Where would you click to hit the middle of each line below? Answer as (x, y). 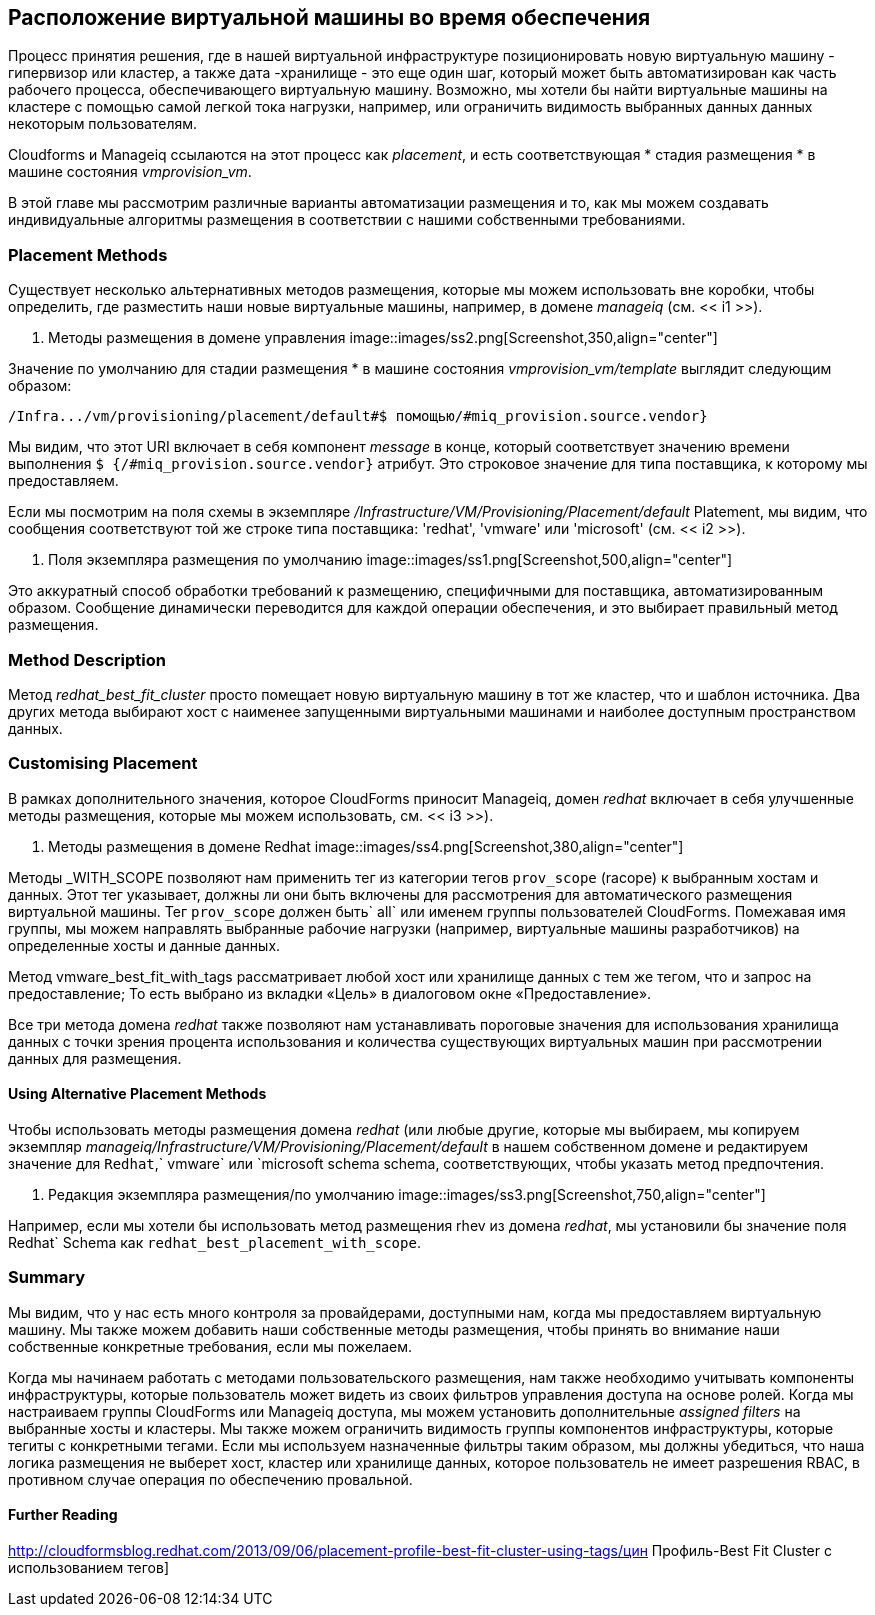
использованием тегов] (88, 1567)
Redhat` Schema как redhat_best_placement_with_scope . (214, 1242)
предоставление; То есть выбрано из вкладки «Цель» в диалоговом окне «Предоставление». (330, 993)
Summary (47, 1277)
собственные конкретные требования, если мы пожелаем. (210, 1346)
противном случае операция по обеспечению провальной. (210, 1479)
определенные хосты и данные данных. (144, 945)
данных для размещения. (95, 1058)
